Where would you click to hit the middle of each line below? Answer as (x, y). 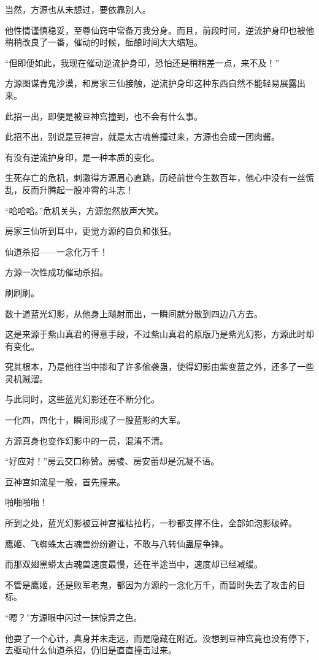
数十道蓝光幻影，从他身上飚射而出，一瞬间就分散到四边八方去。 (134, 313)
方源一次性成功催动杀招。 (56, 272)
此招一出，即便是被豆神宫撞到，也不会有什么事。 (104, 116)
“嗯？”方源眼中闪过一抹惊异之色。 (74, 617)
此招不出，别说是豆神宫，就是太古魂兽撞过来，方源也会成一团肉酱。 (142, 136)
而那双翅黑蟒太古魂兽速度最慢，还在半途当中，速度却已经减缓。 (134, 564)
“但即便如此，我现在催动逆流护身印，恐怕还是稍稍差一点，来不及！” (142, 62)
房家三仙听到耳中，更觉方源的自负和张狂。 (91, 231)
